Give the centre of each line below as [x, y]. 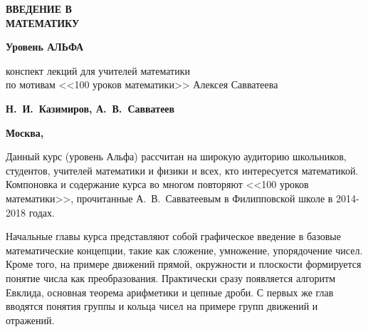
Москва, [25, 132]
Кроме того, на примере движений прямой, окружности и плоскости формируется [184, 264]
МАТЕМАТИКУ [43, 22]
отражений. [30, 320]
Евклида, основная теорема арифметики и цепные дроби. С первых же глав [170, 292]
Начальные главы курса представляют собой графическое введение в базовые [173, 236]
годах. [42, 212]
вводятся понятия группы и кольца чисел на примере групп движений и [162, 306]
